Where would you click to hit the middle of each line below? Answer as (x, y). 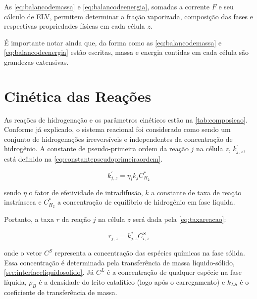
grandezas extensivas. (36, 62)
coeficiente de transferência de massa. (61, 292)
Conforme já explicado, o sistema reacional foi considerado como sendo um (117, 129)
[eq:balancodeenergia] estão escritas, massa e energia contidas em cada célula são (127, 52)
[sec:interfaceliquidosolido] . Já (49, 272)
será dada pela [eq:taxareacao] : (180, 219)
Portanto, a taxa (29, 219)
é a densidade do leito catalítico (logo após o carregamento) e (132, 281)
